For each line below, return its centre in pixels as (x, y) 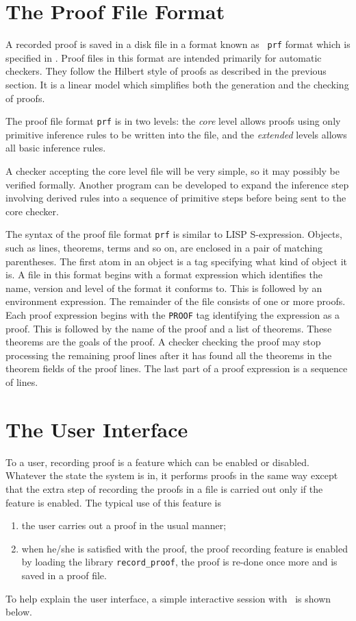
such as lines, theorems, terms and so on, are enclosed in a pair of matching (164, 248)
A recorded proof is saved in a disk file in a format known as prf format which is (178, 44)
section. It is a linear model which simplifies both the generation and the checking (177, 84)
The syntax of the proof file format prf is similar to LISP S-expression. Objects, (174, 234)
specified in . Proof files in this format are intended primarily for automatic (164, 57)
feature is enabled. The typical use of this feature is (113, 502)
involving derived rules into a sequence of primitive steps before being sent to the (176, 198)
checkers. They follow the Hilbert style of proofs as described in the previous (166, 71)
